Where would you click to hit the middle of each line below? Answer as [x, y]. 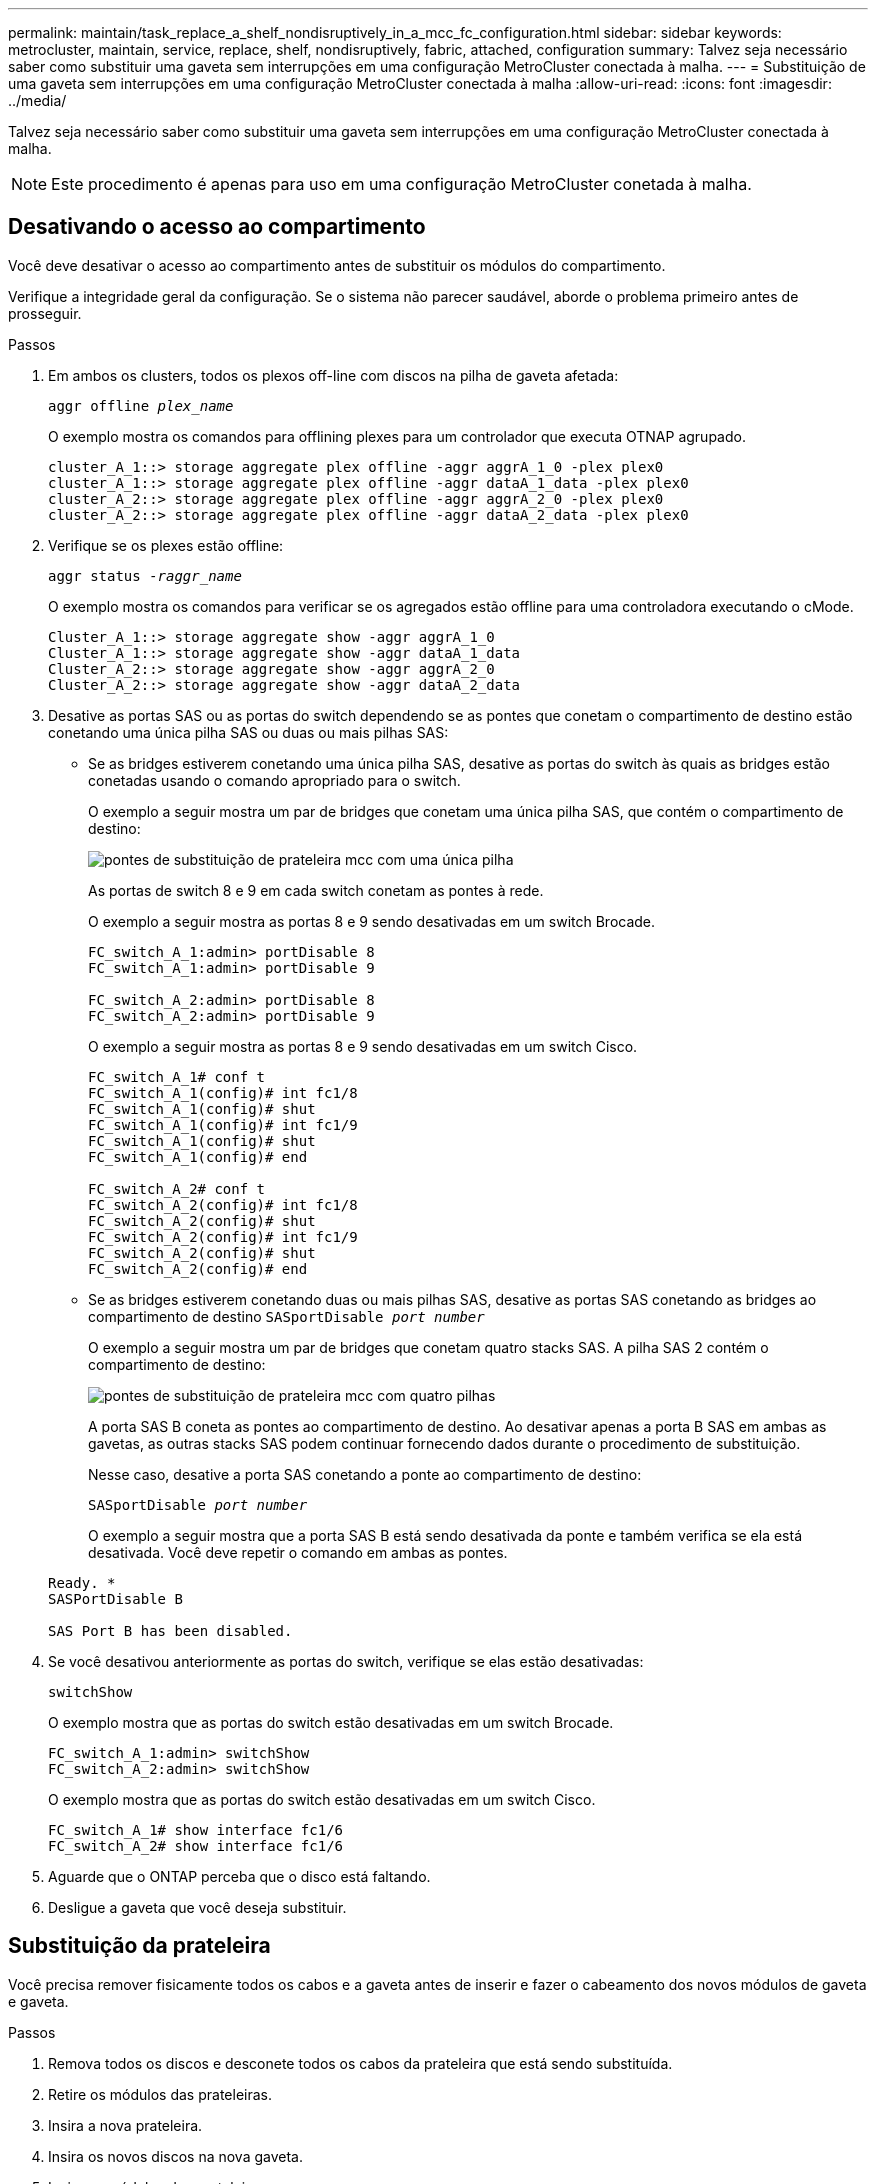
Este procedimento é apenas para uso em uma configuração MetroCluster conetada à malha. [401, 184]
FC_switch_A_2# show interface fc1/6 [196, 1845]
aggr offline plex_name [141, 405]
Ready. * [82, 1582]
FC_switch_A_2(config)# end [198, 1268]
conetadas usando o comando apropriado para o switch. [274, 780]
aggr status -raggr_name [145, 575]
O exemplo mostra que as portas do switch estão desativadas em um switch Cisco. [322, 1799]
